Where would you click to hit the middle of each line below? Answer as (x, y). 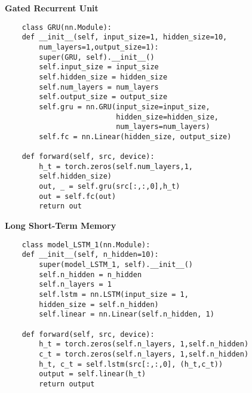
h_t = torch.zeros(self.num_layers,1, (116, 166)
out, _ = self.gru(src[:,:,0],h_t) (110, 187)
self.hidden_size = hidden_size (103, 77)
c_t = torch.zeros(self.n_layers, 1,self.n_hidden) (144, 354)
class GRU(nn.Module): (67, 27)
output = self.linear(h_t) (93, 374)
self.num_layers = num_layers (99, 87)
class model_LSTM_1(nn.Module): (86, 245)
